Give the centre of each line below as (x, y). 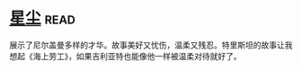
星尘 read (43, 18)
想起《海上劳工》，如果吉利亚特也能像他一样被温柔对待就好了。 (125, 56)
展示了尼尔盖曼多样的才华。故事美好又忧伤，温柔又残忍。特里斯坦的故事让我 (151, 45)
